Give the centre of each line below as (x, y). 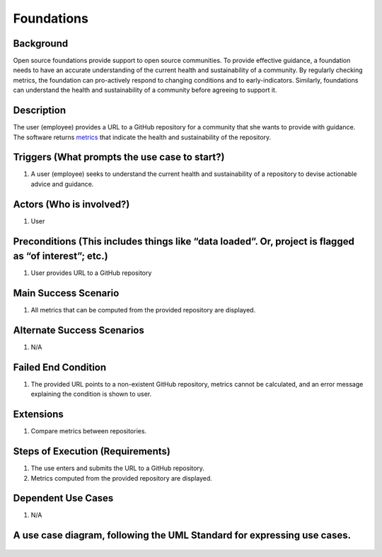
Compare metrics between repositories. (89, 431)
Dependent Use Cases (63, 498)
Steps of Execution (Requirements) (92, 451)
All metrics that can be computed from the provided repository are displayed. (143, 310)
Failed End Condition (60, 367)
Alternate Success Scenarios (79, 330)
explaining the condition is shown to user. (91, 394)
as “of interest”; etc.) (61, 256)
